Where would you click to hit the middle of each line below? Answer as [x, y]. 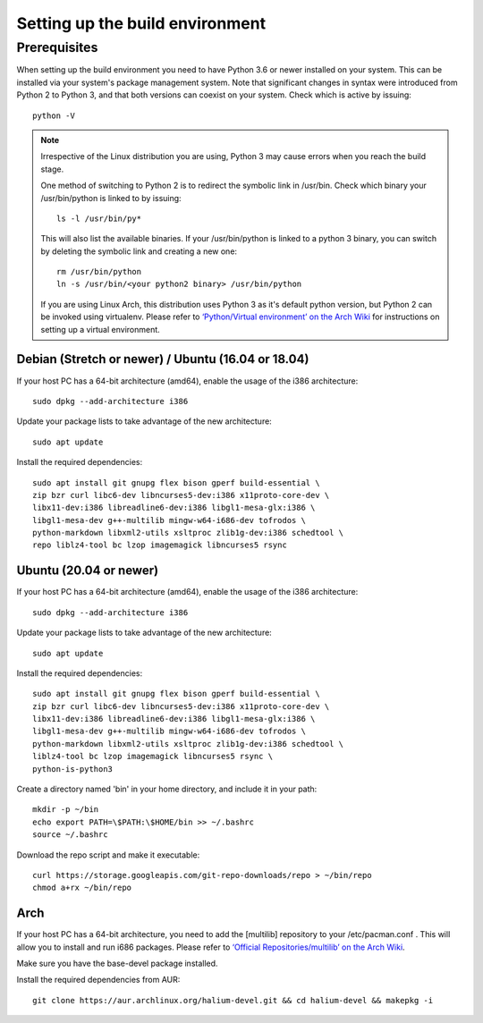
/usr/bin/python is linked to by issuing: [111, 198]
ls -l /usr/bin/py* [99, 218]
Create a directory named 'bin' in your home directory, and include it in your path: [167, 789]
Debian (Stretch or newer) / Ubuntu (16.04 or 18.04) [163, 359]
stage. [52, 169]
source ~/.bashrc [70, 835]
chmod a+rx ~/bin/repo [82, 888]
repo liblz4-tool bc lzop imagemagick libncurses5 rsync [160, 545]
